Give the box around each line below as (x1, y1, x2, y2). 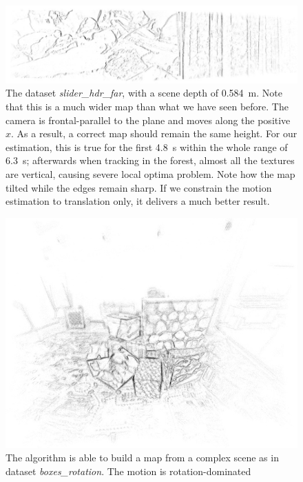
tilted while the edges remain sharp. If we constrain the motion (6, 180, 272, 194)
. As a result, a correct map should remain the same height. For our (11, 126, 297, 141)
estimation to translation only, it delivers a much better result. (6, 194, 270, 208)
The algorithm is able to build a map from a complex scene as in (6, 450, 279, 465)
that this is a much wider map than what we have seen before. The (6, 99, 289, 113)
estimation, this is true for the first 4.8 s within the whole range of (6, 139, 288, 154)
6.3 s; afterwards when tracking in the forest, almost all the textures (6, 153, 295, 168)
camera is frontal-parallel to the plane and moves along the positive (6, 112, 291, 127)
